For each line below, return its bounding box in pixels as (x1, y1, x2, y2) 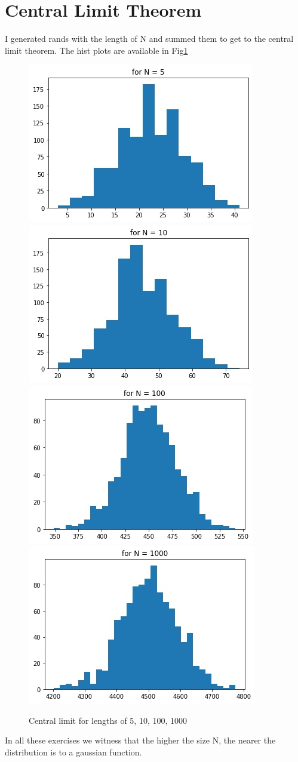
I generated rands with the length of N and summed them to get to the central (5, 32, 294, 45)
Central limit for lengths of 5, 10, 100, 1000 (29, 714, 187, 726)
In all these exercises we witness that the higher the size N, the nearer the (5, 734, 276, 746)
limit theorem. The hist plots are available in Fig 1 (5, 44, 188, 56)
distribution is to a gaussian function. (5, 745, 142, 758)
